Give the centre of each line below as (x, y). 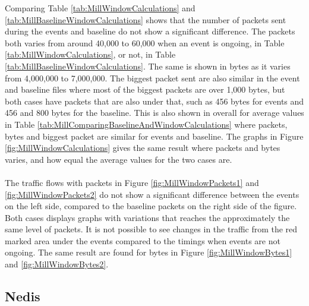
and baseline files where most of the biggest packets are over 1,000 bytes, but (145, 89)
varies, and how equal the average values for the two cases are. (119, 159)
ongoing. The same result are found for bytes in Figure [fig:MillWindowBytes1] (149, 252)
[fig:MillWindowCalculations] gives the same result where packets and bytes (143, 148)
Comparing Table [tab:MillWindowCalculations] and (100, 8)
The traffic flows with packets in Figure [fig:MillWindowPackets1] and (132, 182)
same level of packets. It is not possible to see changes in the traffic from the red (151, 229)
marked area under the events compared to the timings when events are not (143, 240)
